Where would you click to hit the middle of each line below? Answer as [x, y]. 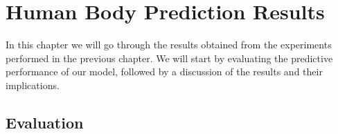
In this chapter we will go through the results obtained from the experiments [169, 45]
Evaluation [45, 122]
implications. [33, 85]
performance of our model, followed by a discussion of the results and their [164, 71]
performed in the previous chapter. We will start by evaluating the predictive [169, 58]
